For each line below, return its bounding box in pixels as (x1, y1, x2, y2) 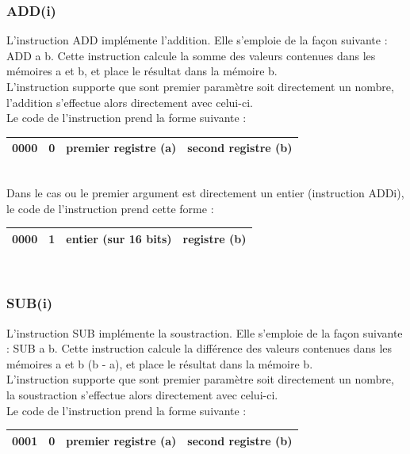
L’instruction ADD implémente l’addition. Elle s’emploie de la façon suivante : (6, 32, 388, 48)
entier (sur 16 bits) (66, 230, 172, 246)
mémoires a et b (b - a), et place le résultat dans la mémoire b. (6, 355, 313, 372)
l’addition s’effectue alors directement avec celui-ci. (6, 93, 253, 110)
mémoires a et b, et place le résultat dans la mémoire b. (6, 63, 278, 79)
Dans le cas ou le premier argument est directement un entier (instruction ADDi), (6, 184, 404, 200)
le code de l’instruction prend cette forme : (6, 200, 214, 216)
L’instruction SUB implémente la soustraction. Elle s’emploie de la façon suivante (6, 324, 403, 341)
